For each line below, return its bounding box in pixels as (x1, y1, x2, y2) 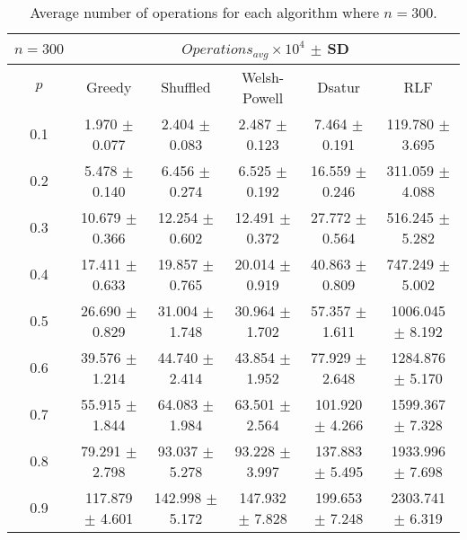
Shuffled (161, 76, 211, 98)
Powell (242, 86, 284, 108)
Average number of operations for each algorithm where (30, 2, 380, 22)
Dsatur (317, 76, 361, 98)
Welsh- (242, 66, 285, 87)
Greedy (86, 76, 132, 98)
